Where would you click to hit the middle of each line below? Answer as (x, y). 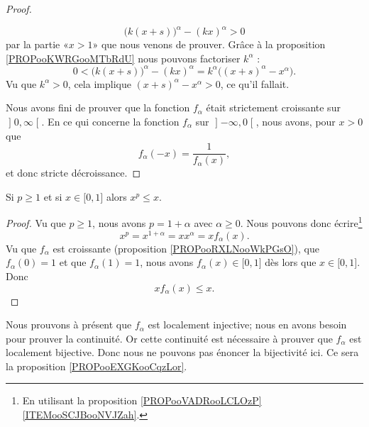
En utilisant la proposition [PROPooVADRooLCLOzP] (142, 400)
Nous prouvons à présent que (69, 325)
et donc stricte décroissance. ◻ (73, 173)
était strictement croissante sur (273, 107)
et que (73, 262)
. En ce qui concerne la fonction (110, 121)
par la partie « (37, 44)
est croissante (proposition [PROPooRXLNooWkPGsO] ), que (186, 248)
